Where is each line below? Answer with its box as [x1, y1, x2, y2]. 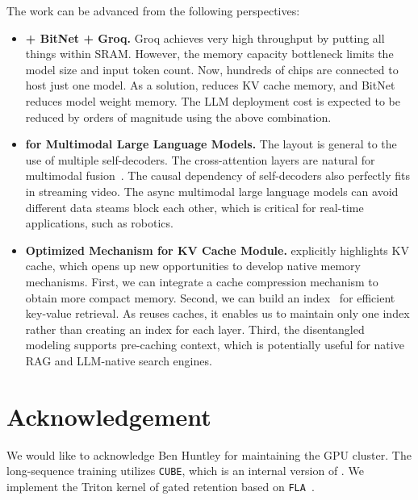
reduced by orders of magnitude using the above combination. [25, 108, 332, 125]
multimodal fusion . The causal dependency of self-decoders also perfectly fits [25, 167, 410, 184]
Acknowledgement [6, 399, 211, 432]
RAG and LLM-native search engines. [25, 352, 212, 369]
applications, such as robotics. [25, 215, 173, 231]
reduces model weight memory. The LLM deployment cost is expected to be [25, 92, 400, 109]
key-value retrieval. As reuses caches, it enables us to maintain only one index [25, 305, 410, 322]
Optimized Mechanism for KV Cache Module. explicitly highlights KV [25, 241, 409, 258]
